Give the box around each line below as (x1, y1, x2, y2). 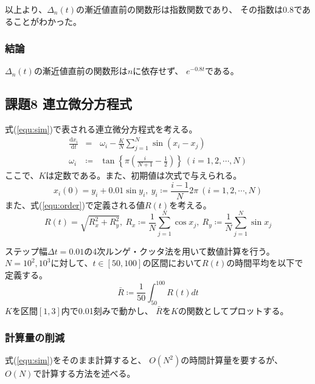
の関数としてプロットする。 (178, 304, 289, 317)
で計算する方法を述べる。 (33, 367, 136, 380)
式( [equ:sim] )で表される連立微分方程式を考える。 (5, 123, 198, 135)
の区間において (142, 256, 202, 269)
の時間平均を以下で (226, 256, 303, 269)
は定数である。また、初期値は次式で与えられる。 (46, 169, 242, 182)
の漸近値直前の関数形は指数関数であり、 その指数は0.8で (76, 3, 302, 15)
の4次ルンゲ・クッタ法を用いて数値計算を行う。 (84, 244, 275, 257)
